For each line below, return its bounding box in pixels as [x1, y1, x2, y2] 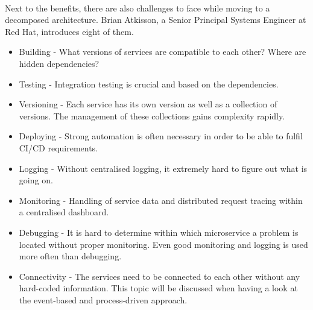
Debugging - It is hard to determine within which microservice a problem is [19, 226, 299, 238]
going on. [19, 174, 53, 186]
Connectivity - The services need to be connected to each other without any [19, 270, 300, 282]
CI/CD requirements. [19, 141, 98, 154]
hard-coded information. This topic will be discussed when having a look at [19, 282, 298, 294]
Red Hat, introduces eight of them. [5, 25, 134, 37]
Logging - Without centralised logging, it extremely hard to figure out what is [19, 162, 308, 174]
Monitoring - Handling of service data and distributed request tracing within [19, 194, 303, 206]
